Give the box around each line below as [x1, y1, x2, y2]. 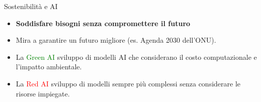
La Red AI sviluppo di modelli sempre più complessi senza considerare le [16, 78, 241, 88]
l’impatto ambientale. [16, 61, 82, 72]
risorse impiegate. [16, 88, 70, 98]
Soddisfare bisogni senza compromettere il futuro [16, 18, 191, 28]
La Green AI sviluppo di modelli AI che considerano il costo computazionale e [16, 51, 257, 62]
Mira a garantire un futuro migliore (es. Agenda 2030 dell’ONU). [16, 35, 216, 45]
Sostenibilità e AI [4, 1, 58, 11]
